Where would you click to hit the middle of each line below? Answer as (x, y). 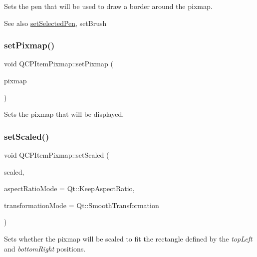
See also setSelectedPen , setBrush (55, 23)
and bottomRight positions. (45, 248)
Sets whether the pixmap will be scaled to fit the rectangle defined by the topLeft (128, 238)
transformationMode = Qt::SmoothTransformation (82, 205)
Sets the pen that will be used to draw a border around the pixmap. (108, 6)
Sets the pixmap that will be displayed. (64, 114)
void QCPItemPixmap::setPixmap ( (59, 64)
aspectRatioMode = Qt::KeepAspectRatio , (69, 188)
